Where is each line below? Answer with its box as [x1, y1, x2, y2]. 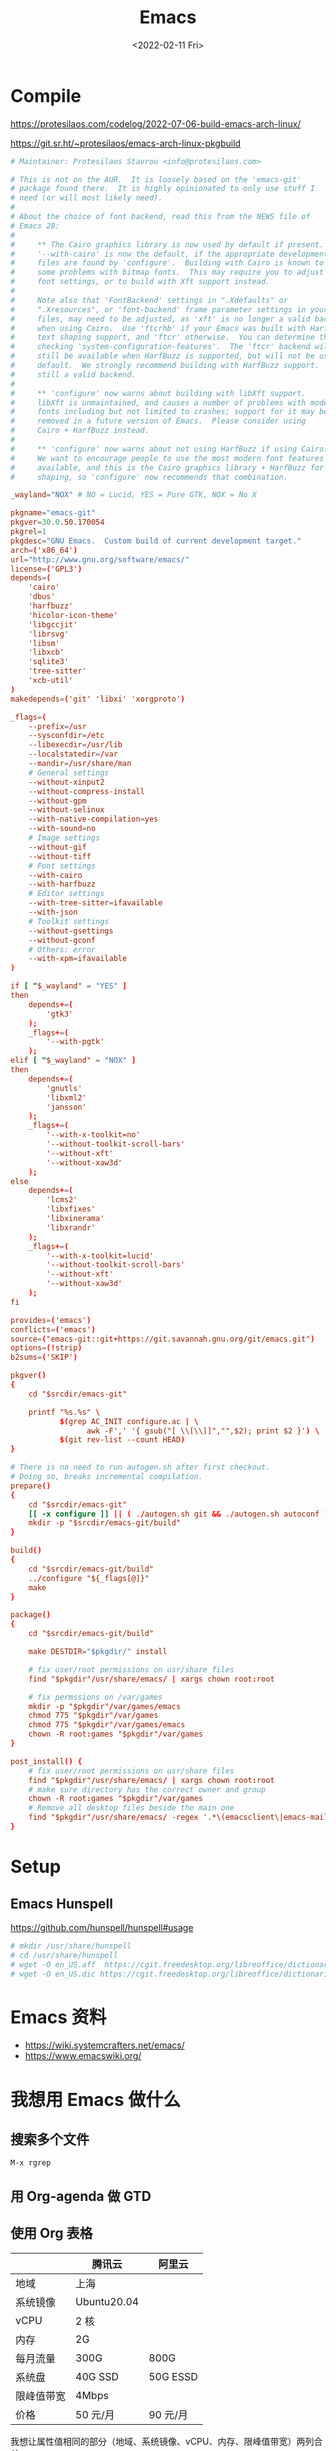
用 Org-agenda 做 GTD [10, 2187, 152, 2205]
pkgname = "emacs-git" [10, 508, 97, 518]
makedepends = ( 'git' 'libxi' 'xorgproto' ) [10, 694, 186, 704]
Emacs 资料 [10, 2006, 107, 2028]
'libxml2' [46, 1092, 87, 1103]
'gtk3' [46, 1009, 74, 1019]
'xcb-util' [28, 676, 74, 686]
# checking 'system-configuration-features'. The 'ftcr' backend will [10, 342, 333, 352]
